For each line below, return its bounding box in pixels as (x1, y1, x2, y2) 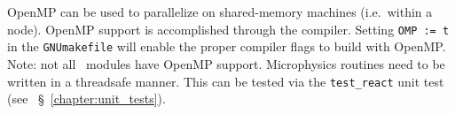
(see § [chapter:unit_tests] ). (7, 89, 166, 108)
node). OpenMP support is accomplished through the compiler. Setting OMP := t (7, 19, 450, 38)
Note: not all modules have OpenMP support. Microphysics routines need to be (7, 54, 445, 72)
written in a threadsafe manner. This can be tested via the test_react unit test (7, 72, 444, 90)
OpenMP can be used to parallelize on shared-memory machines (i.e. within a (7, 3, 433, 20)
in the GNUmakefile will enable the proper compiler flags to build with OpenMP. (7, 37, 446, 56)
